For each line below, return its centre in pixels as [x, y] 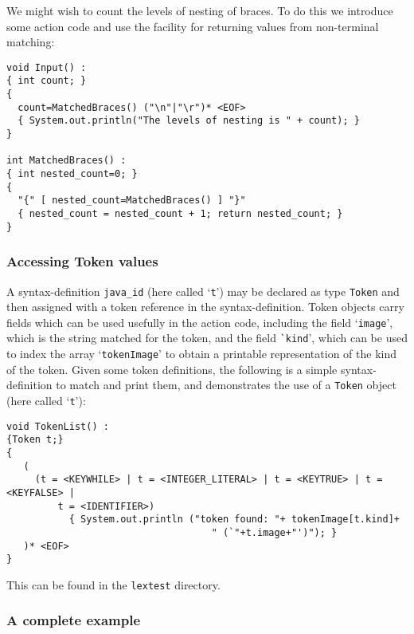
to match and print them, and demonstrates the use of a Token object [226, 385]
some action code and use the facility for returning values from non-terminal [193, 26]
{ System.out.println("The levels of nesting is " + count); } [189, 121]
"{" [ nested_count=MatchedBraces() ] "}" [132, 201]
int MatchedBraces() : [66, 161]
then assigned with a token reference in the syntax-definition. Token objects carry [205, 307]
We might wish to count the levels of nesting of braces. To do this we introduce [200, 10]
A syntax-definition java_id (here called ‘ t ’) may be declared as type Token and [203, 291]
